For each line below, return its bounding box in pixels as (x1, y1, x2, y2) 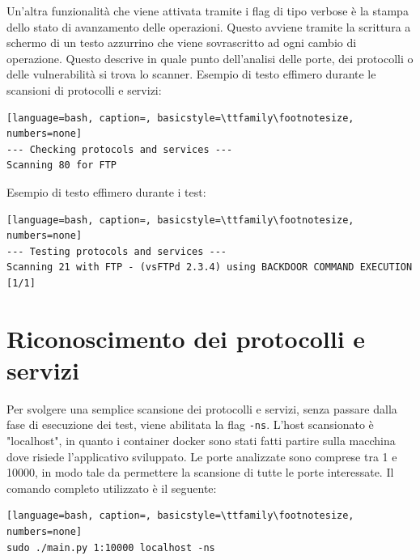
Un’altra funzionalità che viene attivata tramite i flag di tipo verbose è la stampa (6, 2, 409, 19)
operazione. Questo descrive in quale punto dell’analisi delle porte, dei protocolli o (6, 49, 414, 66)
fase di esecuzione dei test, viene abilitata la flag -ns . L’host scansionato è (6, 416, 374, 433)
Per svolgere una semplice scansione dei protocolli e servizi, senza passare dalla (6, 400, 397, 417)
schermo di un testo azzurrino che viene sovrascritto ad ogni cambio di (6, 34, 357, 51)
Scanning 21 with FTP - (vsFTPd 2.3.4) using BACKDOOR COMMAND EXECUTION (6, 261, 413, 274)
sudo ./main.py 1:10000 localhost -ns (6, 541, 215, 554)
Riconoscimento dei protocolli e (6, 321, 366, 354)
